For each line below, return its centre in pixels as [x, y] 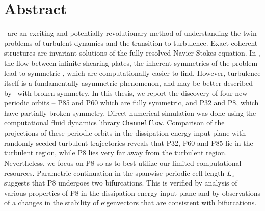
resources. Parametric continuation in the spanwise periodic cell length [114, 173]
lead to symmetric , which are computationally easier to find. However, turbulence [132, 73]
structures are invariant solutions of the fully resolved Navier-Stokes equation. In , [132, 53]
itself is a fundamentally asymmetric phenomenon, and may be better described [129, 83]
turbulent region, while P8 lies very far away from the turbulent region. [116, 153]
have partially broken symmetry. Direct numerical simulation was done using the [130, 112]
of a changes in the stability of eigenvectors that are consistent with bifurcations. [130, 203]
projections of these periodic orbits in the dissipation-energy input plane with [125, 133]
